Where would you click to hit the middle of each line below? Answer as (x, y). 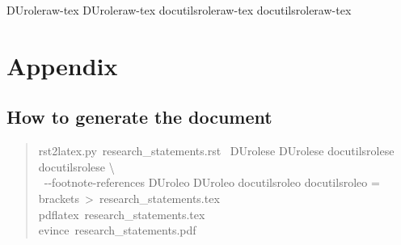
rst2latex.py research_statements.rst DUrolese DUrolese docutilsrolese (216, 151)
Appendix (62, 65)
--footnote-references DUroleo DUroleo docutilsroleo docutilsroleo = (212, 182)
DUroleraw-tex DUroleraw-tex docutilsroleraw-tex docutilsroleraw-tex (179, 10)
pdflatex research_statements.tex (122, 214)
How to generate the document (139, 117)
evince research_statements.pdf (117, 230)
